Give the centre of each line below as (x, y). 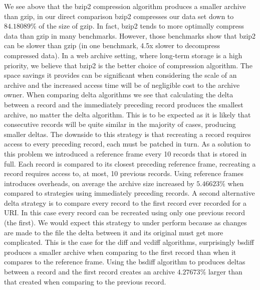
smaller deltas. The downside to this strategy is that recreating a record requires (127, 134)
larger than (225, 272)
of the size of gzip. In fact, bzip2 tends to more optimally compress (142, 26)
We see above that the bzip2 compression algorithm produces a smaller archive (125, 6)
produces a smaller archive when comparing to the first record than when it (120, 252)
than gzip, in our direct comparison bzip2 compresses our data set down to (119, 16)
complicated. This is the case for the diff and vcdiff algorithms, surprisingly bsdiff (129, 242)
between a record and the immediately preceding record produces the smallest (124, 104)
